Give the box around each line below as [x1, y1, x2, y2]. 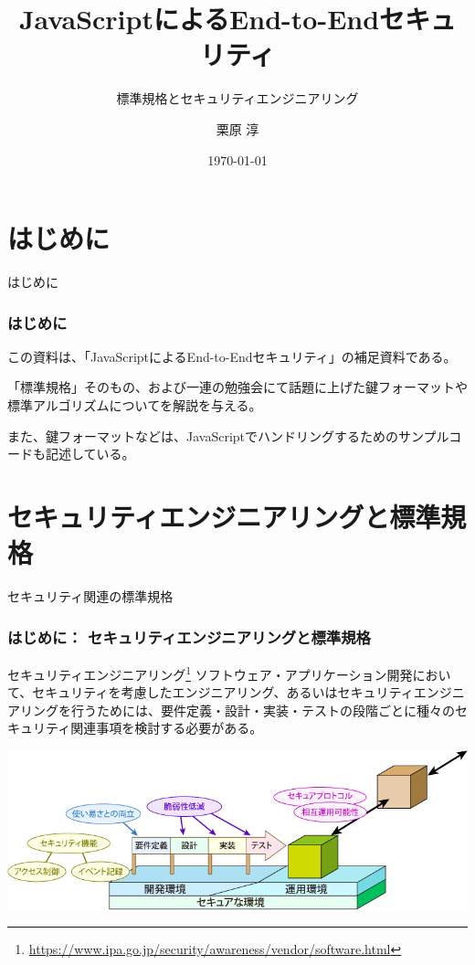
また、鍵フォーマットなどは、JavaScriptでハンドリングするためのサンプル [7, 426, 449, 445]
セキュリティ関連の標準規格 [7, 587, 174, 606]
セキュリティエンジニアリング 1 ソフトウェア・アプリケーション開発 [7, 662, 413, 684]
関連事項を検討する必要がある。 [70, 718, 263, 737]
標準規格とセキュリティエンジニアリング [116, 89, 359, 108]
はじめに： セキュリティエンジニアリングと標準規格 [7, 625, 371, 648]
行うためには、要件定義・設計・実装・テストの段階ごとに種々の [70, 700, 455, 719]
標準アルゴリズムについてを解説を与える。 [7, 396, 262, 415]
